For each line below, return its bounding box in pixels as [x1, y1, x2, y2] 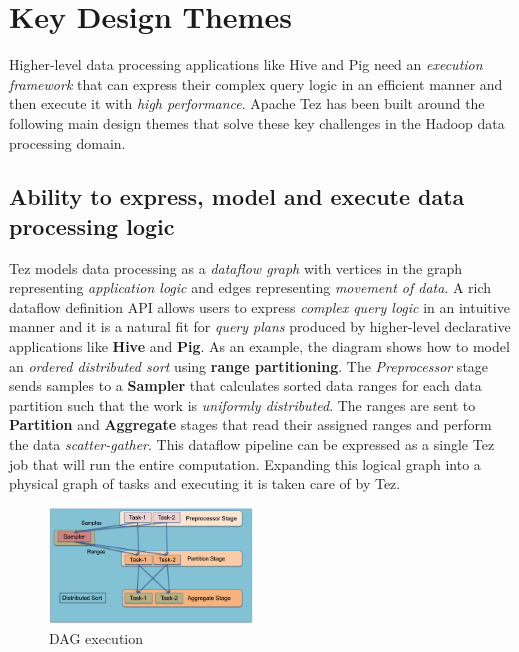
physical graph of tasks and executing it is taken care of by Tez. [9, 473, 401, 494]
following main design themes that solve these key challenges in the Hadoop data [9, 112, 505, 133]
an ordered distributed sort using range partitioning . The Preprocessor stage [9, 355, 489, 376]
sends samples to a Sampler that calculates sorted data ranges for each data [9, 375, 482, 396]
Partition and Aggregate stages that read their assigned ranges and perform [9, 414, 492, 435]
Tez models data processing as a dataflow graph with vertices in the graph [9, 257, 462, 278]
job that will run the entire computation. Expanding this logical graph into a [9, 453, 481, 474]
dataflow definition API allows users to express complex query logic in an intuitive [9, 296, 510, 317]
